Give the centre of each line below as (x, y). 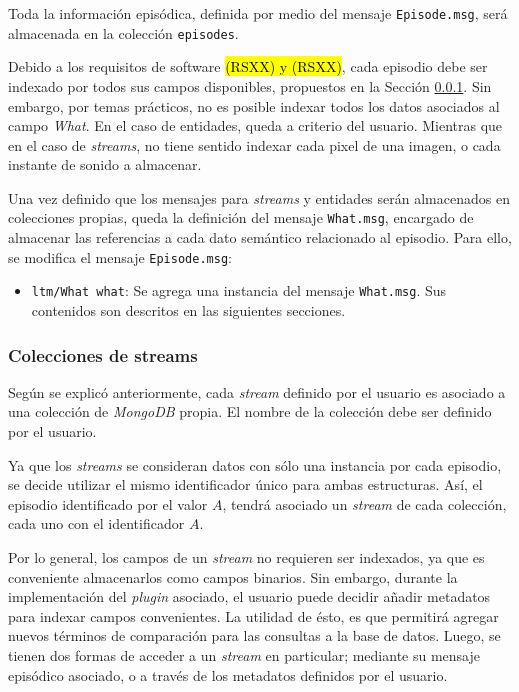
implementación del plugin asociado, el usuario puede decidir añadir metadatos (249, 596)
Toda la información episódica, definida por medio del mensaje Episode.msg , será (258, 13)
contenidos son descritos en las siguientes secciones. (188, 310)
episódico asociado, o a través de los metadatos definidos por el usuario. (228, 674)
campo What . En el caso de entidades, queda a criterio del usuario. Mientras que (255, 125)
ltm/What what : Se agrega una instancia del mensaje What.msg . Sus (239, 290)
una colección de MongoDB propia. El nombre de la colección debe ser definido (250, 411)
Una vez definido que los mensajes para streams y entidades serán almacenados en (259, 197)
